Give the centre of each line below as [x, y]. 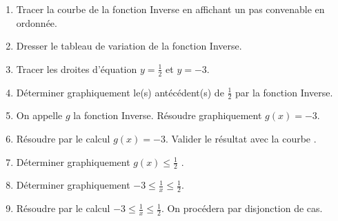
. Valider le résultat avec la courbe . [241, 139]
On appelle [39, 115]
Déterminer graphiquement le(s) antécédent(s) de [120, 92]
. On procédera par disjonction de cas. [242, 208]
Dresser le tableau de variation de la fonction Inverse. [129, 46]
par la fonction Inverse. [284, 92]
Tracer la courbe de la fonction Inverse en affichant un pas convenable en [170, 9]
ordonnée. [37, 22]
